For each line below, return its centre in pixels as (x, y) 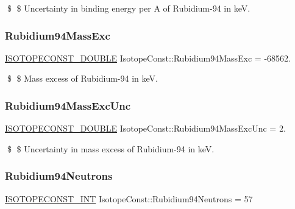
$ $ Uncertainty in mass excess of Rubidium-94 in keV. (111, 148)
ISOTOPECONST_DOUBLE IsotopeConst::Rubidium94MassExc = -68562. (148, 58)
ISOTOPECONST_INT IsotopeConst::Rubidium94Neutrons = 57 (129, 198)
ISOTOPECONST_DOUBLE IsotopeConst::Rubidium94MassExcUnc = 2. (145, 128)
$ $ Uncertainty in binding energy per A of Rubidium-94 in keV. (129, 8)
